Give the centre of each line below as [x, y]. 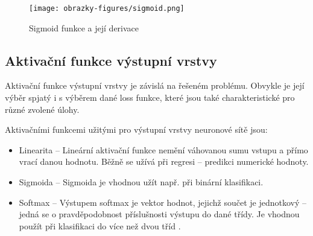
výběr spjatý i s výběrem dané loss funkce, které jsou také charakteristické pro [150, 97]
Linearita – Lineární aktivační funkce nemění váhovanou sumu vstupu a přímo [163, 149]
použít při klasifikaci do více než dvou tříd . [100, 225]
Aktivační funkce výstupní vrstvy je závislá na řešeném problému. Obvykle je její [155, 85]
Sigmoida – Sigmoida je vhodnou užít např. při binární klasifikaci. [141, 182]
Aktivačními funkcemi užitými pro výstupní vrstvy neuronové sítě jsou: [136, 129]
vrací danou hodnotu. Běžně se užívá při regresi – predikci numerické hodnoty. [164, 161]
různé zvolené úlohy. [42, 109]
